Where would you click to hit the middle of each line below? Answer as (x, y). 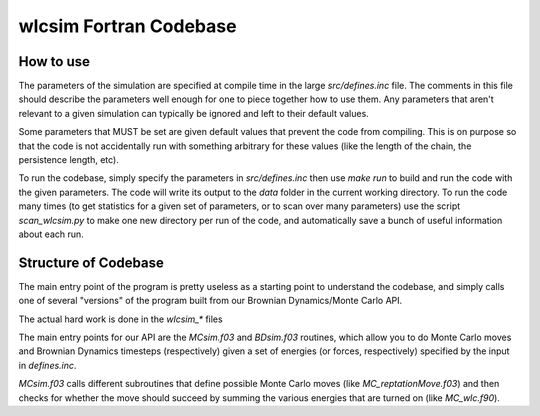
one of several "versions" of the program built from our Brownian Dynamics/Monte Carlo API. (210, 301)
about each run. (51, 234)
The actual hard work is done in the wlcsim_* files (121, 319)
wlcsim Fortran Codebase (127, 26)
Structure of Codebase (91, 262)
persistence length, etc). (68, 160)
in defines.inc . (47, 365)
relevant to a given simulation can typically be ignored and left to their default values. (193, 113)
